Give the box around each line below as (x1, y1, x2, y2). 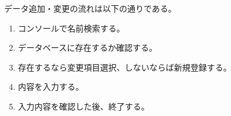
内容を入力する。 (18, 80, 84, 93)
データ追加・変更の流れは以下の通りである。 (4, 2, 176, 14)
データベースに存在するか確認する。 (18, 41, 158, 54)
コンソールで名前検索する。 (18, 22, 125, 34)
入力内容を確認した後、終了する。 (18, 100, 150, 112)
